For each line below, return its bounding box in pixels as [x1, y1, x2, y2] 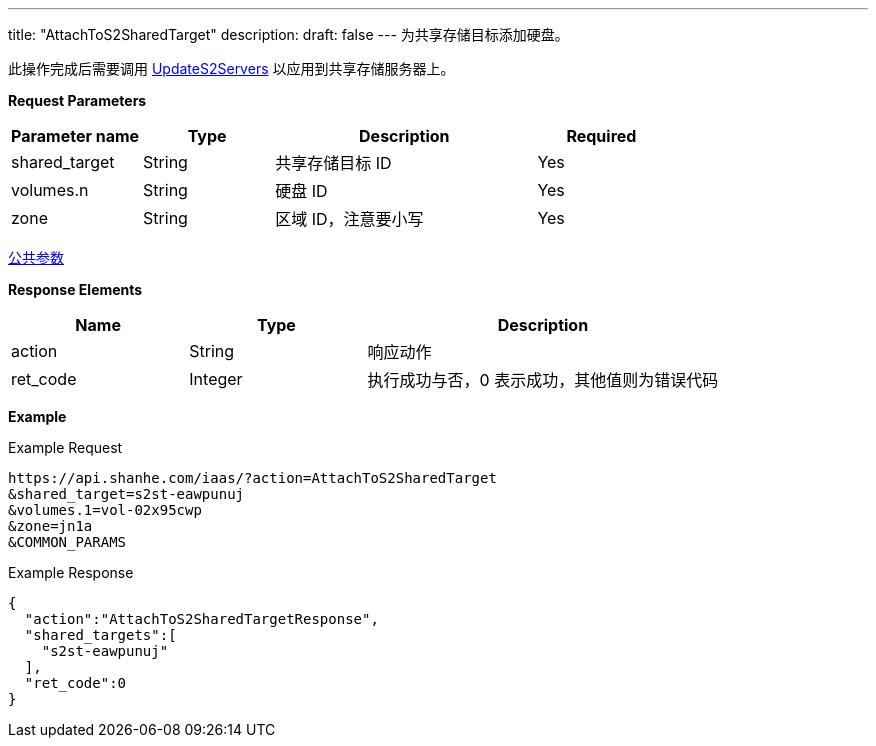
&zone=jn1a [8, 518, 93, 534]
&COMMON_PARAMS [8, 534, 127, 550]
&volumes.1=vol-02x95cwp [8, 502, 202, 518]
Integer [189, 369, 243, 389]
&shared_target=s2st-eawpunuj [8, 486, 245, 502]
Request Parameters [8, 92, 147, 109]
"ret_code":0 [24, 675, 127, 691]
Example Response [8, 564, 134, 581]
